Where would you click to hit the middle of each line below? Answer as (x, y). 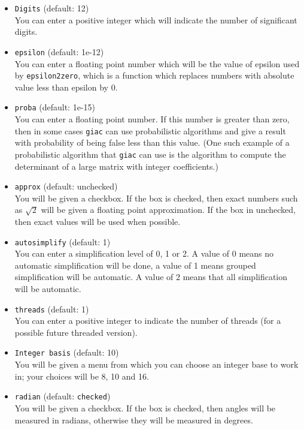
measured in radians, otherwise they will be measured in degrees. (134, 420)
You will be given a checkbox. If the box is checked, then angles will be (145, 408)
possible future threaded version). (76, 332)
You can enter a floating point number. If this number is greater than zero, (152, 119)
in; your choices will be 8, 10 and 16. (82, 376)
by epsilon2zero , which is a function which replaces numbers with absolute (154, 75)
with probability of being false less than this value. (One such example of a (152, 142)
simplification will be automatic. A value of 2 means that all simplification (151, 277)
